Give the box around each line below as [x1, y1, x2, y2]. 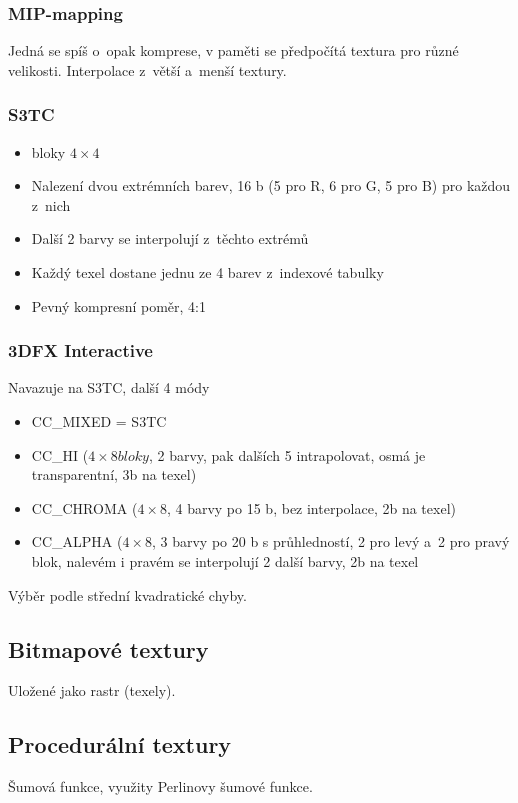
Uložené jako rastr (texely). [8, 680, 176, 701]
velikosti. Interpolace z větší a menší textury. [8, 59, 287, 80]
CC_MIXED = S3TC [31, 411, 167, 431]
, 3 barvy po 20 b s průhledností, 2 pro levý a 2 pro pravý [151, 531, 510, 552]
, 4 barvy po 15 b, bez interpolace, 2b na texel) [166, 497, 456, 518]
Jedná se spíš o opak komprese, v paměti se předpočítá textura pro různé [8, 40, 459, 61]
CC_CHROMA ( [31, 497, 138, 518]
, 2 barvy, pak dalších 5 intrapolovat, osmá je [148, 444, 426, 465]
